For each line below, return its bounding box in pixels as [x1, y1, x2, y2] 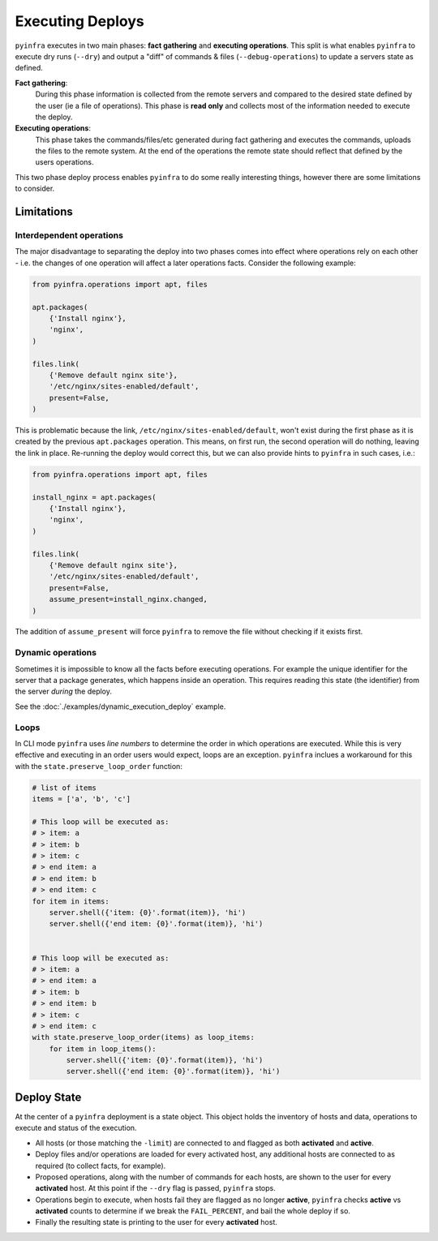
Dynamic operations [15, 647, 97, 659]
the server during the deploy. [15, 686, 113, 697]
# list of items [32, 783, 97, 792]
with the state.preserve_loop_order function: [15, 761, 182, 771]
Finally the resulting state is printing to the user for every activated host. [35, 1217, 277, 1227]
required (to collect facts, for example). [35, 1161, 166, 1170]
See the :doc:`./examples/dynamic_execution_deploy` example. [15, 702, 226, 711]
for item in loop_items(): [49, 1044, 157, 1054]
